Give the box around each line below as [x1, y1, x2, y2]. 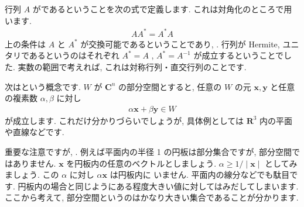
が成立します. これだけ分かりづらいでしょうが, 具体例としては [5, 114, 244, 126]
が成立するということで [193, 49, 283, 61]
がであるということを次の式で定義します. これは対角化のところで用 [32, 3, 292, 15]
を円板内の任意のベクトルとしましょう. [66, 157, 217, 169]
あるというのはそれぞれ [29, 49, 119, 61]
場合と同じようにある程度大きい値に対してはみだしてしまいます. [50, 180, 299, 192]
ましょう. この [5, 168, 59, 181]
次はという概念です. [5, 80, 81, 92]
